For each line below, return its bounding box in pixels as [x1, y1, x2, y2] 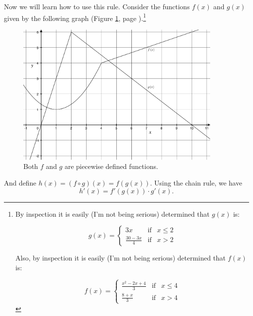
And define [4, 177, 36, 187]
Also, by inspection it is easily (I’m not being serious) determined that [15, 253, 226, 263]
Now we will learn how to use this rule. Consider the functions [4, 1, 190, 11]
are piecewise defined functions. [64, 161, 158, 171]
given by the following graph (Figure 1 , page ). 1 [4, 11, 146, 23]
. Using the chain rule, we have [150, 177, 242, 187]
